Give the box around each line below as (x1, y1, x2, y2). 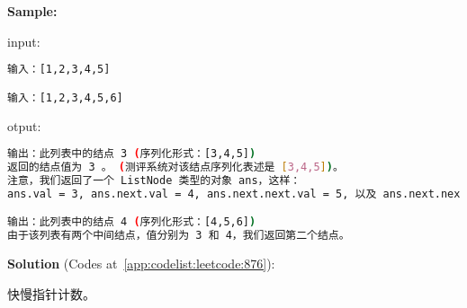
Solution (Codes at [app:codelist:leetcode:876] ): (7, 254, 275, 273)
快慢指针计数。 (7, 284, 95, 303)
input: (7, 31, 40, 50)
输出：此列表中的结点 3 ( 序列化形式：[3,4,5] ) (7, 147, 256, 161)
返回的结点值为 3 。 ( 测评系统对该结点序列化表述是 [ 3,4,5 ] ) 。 (7, 161, 344, 174)
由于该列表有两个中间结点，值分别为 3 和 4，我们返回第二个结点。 (7, 229, 350, 242)
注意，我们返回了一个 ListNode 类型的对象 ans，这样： (7, 173, 301, 187)
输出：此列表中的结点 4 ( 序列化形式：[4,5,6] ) (7, 216, 256, 229)
